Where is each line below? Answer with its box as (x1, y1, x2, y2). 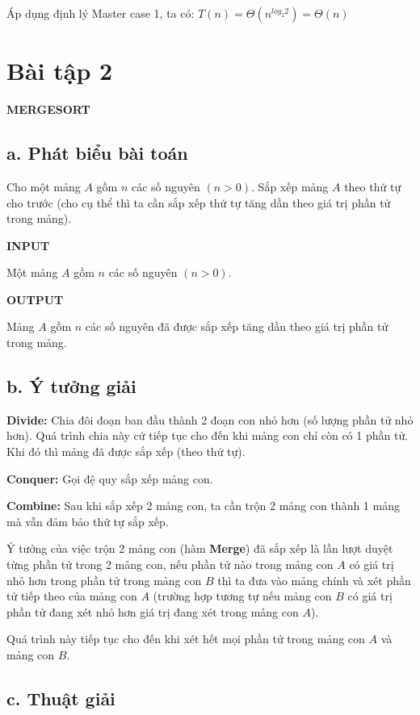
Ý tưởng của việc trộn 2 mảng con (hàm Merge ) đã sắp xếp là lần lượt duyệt (6, 540, 393, 557)
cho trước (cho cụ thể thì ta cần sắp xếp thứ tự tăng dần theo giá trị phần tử (6, 194, 391, 211)
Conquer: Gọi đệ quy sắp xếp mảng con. (6, 470, 213, 487)
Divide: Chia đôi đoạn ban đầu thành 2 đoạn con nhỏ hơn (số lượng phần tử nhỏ (6, 411, 414, 428)
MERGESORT (6, 101, 90, 118)
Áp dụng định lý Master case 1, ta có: (6, 5, 195, 21)
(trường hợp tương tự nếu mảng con (153, 587, 332, 604)
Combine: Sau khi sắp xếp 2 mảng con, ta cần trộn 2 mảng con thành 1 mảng (6, 497, 400, 514)
